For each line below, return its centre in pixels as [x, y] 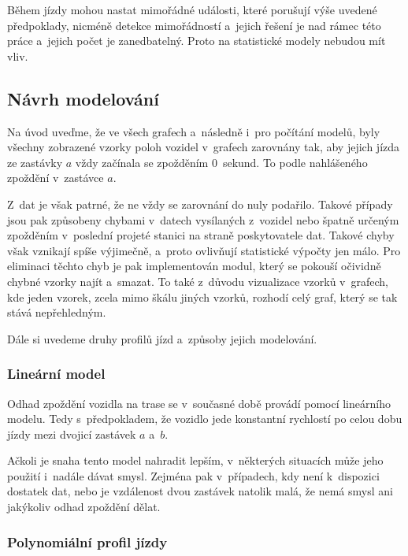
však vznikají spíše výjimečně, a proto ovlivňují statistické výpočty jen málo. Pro [204, 250]
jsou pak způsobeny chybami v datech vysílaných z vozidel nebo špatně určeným [203, 219]
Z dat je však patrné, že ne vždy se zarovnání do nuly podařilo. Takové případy [200, 204]
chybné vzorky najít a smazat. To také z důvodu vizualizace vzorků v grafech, [198, 281]
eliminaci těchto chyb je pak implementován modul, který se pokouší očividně [194, 266]
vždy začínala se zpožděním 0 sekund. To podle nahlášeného [221, 162]
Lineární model [56, 374]
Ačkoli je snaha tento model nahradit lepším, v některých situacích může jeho [195, 460]
